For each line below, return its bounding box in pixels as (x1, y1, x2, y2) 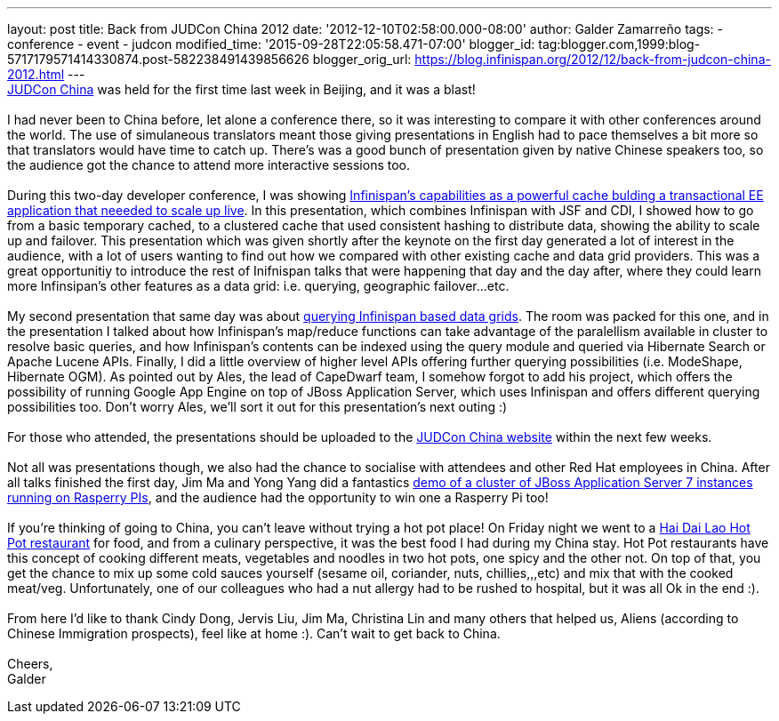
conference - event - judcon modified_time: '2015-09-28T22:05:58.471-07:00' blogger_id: (7, 36, 535, 52)
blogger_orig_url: (312, 52, 412, 67)
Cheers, (7, 656, 53, 671)
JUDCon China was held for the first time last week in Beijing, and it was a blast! (7, 82, 476, 97)
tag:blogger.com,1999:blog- (538, 36, 701, 52)
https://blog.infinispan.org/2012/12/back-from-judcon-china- (414, 52, 771, 67)
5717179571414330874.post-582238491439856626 (7, 52, 309, 67)
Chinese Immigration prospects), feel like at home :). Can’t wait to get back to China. (7, 626, 501, 641)
